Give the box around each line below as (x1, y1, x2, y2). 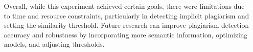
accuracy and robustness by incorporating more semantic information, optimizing (4, 29, 248, 39)
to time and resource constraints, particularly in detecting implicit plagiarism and (4, 10, 249, 20)
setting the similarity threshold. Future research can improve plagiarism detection (4, 20, 249, 30)
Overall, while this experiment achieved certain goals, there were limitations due (4, 1, 245, 11)
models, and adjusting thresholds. (4, 39, 105, 49)
